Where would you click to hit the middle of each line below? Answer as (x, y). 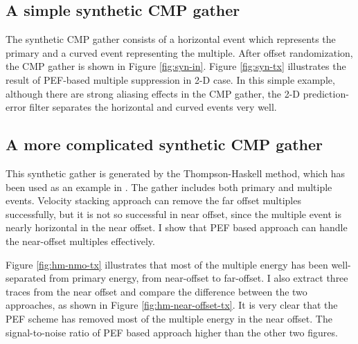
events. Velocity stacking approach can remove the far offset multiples (153, 200)
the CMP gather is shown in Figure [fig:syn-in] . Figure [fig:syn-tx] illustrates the (176, 66)
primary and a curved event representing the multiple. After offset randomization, (179, 52)
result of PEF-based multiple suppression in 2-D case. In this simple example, (170, 79)
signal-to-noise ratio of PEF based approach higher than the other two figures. (172, 332)
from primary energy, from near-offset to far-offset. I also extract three (199, 278)
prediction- (326, 93)
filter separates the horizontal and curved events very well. (153, 107)
